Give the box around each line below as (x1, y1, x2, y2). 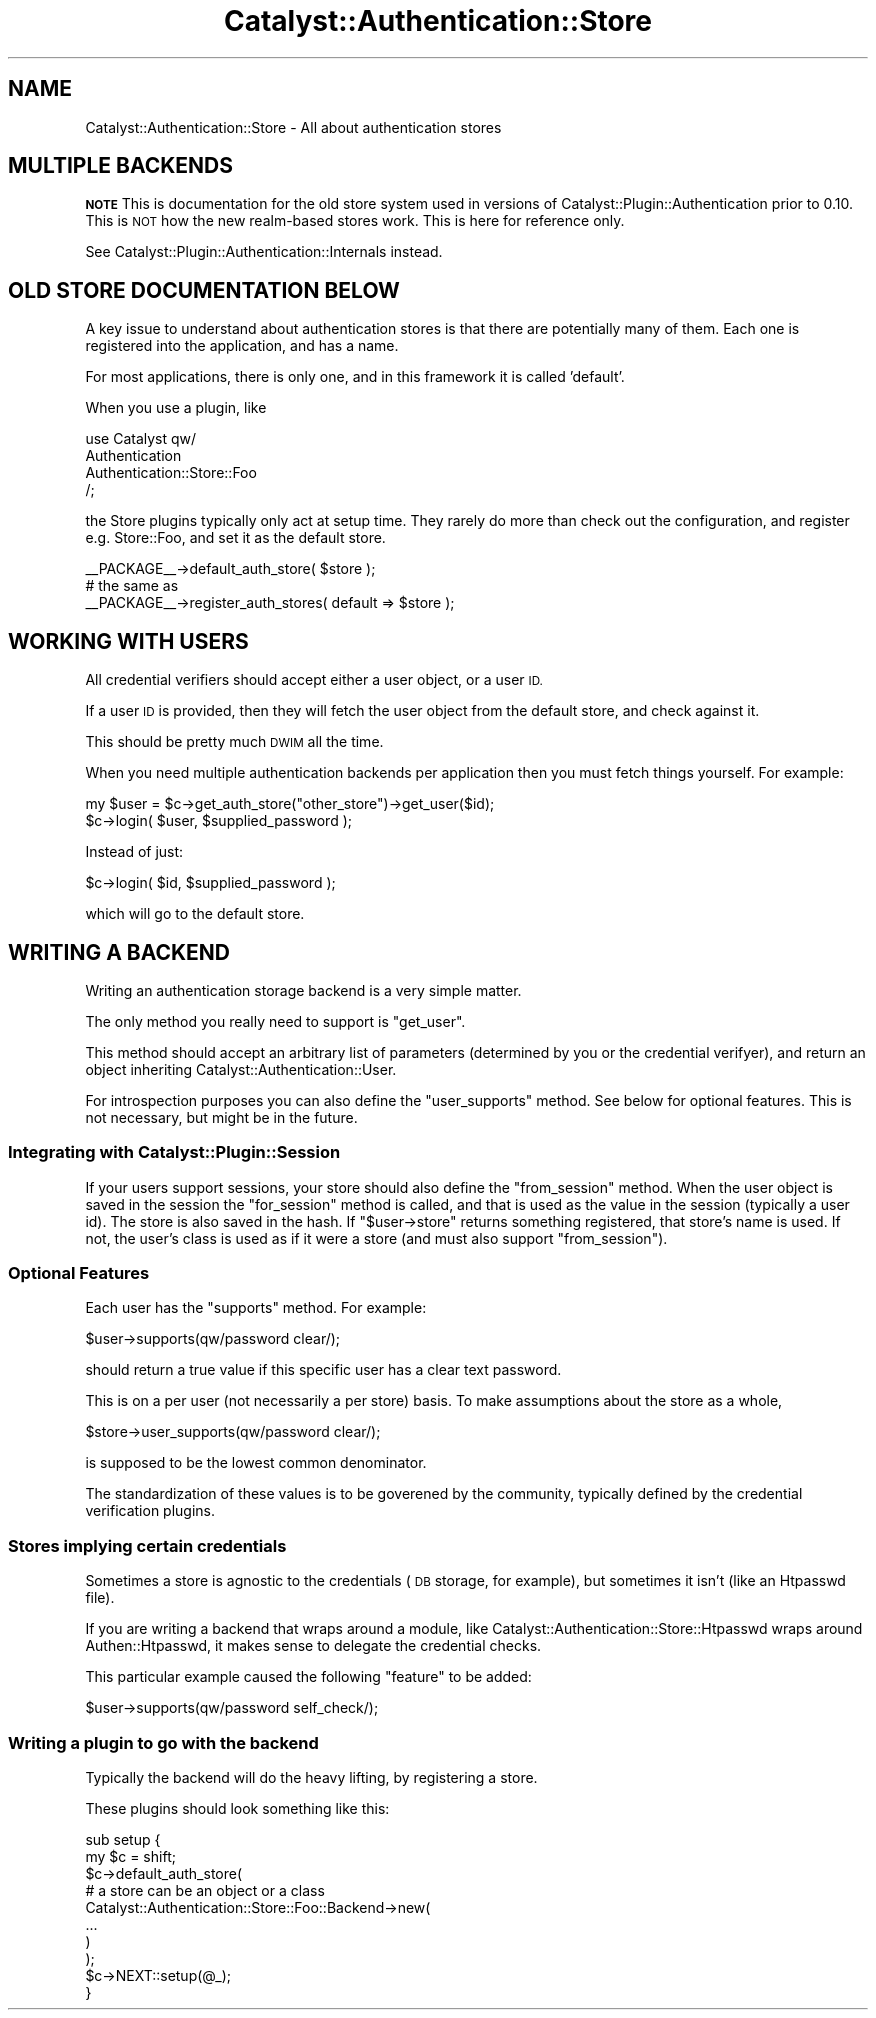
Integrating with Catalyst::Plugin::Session (8, 1142, 341, 1163)
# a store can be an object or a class (85, 1881, 325, 1899)
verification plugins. (85, 1502, 215, 1520)
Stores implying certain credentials (8, 1535, 287, 1556)
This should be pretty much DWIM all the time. (85, 733, 384, 751)
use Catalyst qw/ (85, 430, 197, 448)
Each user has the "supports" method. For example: (85, 1299, 427, 1317)
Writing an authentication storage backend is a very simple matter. (85, 981, 522, 999)
